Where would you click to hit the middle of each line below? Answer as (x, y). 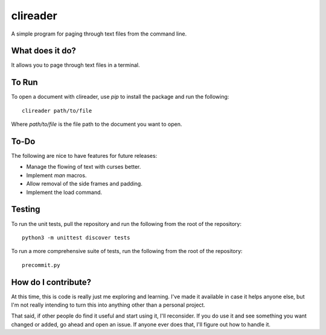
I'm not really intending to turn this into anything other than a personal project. (108, 305)
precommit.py (41, 265)
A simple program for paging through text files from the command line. (99, 34)
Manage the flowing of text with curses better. (84, 167)
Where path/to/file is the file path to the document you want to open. (97, 124)
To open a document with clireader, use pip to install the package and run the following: (120, 97)
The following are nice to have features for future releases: (84, 156)
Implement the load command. (64, 192)
